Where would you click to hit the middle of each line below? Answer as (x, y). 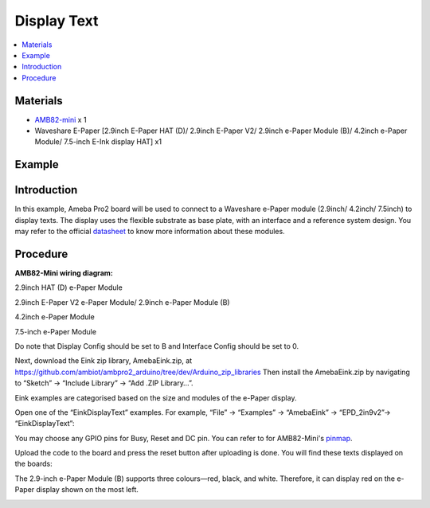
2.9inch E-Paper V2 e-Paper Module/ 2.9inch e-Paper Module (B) (122, 302)
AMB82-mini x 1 (61, 119)
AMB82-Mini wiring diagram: (64, 273)
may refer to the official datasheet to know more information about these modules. (150, 232)
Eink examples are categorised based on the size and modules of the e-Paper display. (156, 397)
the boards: (33, 464)
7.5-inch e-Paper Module (56, 331)
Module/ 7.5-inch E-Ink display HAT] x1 (98, 142)
